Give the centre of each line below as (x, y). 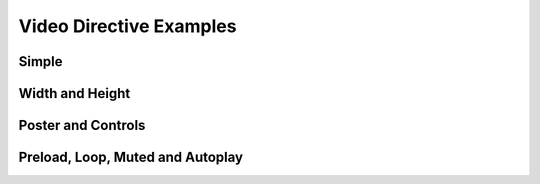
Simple (41, 61)
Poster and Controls (82, 125)
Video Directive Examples (127, 26)
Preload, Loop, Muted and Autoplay (131, 157)
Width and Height (74, 93)
